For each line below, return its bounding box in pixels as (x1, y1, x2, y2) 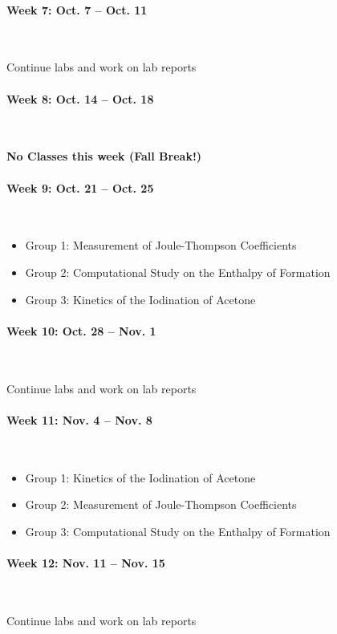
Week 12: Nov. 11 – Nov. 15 (6, 554, 165, 571)
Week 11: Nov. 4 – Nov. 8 (6, 411, 152, 428)
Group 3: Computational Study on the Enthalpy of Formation (25, 522, 331, 539)
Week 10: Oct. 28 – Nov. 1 (6, 322, 156, 339)
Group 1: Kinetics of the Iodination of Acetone (25, 469, 256, 486)
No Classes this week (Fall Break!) (6, 148, 202, 165)
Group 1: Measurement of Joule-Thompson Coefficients (25, 237, 297, 254)
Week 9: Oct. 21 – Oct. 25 (6, 179, 154, 196)
